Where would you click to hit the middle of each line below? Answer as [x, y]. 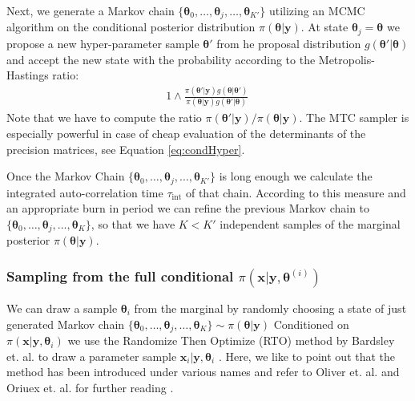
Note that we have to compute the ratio [104, 117]
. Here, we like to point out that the [307, 356]
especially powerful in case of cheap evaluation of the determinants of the [186, 133]
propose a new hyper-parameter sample [103, 43]
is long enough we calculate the [296, 176]
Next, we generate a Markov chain [91, 10]
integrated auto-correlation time [85, 192]
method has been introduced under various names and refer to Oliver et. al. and [203, 372]
